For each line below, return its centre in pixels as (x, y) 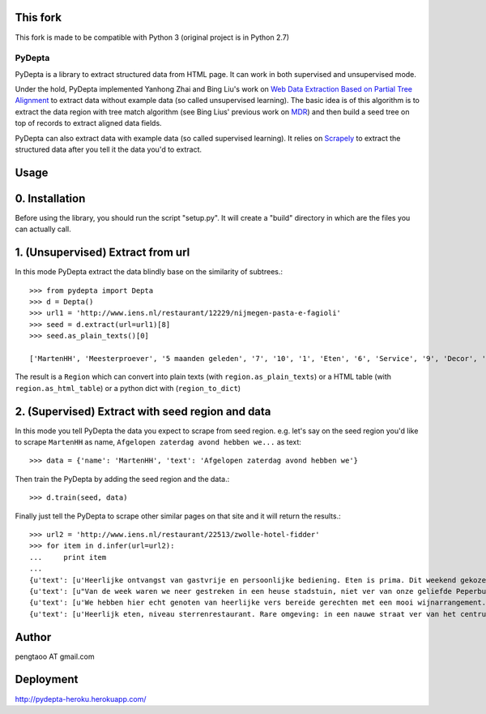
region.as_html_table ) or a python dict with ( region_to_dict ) (128, 388)
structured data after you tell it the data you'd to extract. (109, 149)
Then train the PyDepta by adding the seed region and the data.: (122, 479)
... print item (68, 557)
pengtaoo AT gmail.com (55, 656)
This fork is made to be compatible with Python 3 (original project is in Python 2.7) (152, 37)
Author (33, 637)
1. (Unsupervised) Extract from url (102, 253)
